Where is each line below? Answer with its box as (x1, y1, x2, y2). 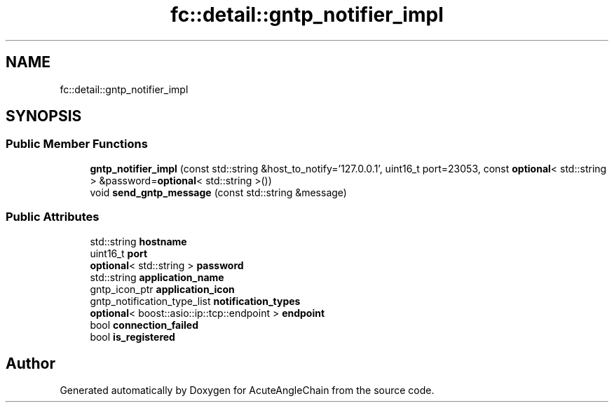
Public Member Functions (6, 137, 148, 151)
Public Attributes (6, 210, 100, 224)
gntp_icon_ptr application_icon (90, 283, 235, 295)
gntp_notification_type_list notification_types (90, 294, 301, 307)
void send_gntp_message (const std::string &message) (90, 186, 347, 198)
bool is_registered (90, 330, 175, 343)
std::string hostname (90, 235, 187, 247)
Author (6, 354, 55, 372)
